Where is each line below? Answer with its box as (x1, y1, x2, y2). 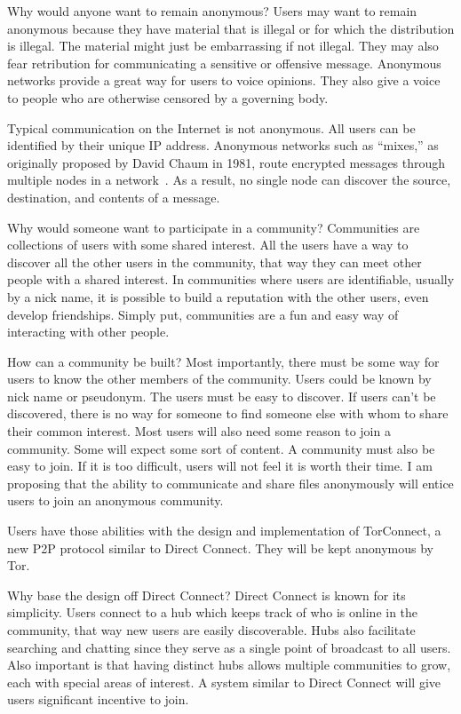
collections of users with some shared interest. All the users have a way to (7, 235, 409, 254)
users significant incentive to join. (7, 690, 189, 709)
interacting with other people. (7, 322, 170, 341)
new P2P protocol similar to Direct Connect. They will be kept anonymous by (7, 538, 433, 557)
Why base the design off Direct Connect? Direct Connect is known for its (7, 585, 406, 604)
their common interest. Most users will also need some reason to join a (7, 422, 391, 440)
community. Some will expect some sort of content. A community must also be (7, 439, 435, 457)
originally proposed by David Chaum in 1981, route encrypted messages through (7, 153, 446, 171)
